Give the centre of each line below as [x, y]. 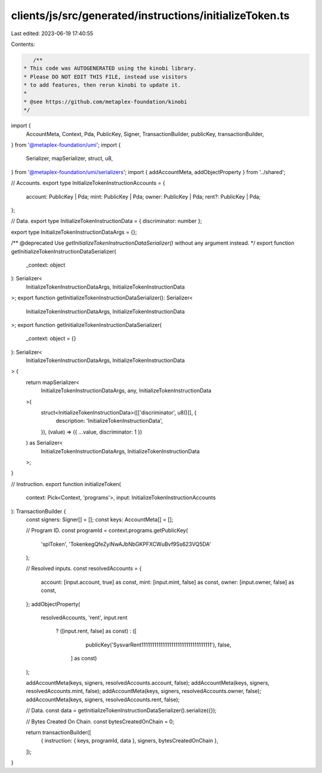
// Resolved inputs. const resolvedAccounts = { [84, 568]
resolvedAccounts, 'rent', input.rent [84, 618]
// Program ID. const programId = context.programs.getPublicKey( [107, 530]
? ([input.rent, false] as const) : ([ [96, 631]
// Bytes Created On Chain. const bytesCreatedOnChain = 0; [100, 721]
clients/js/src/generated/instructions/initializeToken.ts [150, 16]
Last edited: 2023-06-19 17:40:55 [52, 33]
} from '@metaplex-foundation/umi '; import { [66, 145]
